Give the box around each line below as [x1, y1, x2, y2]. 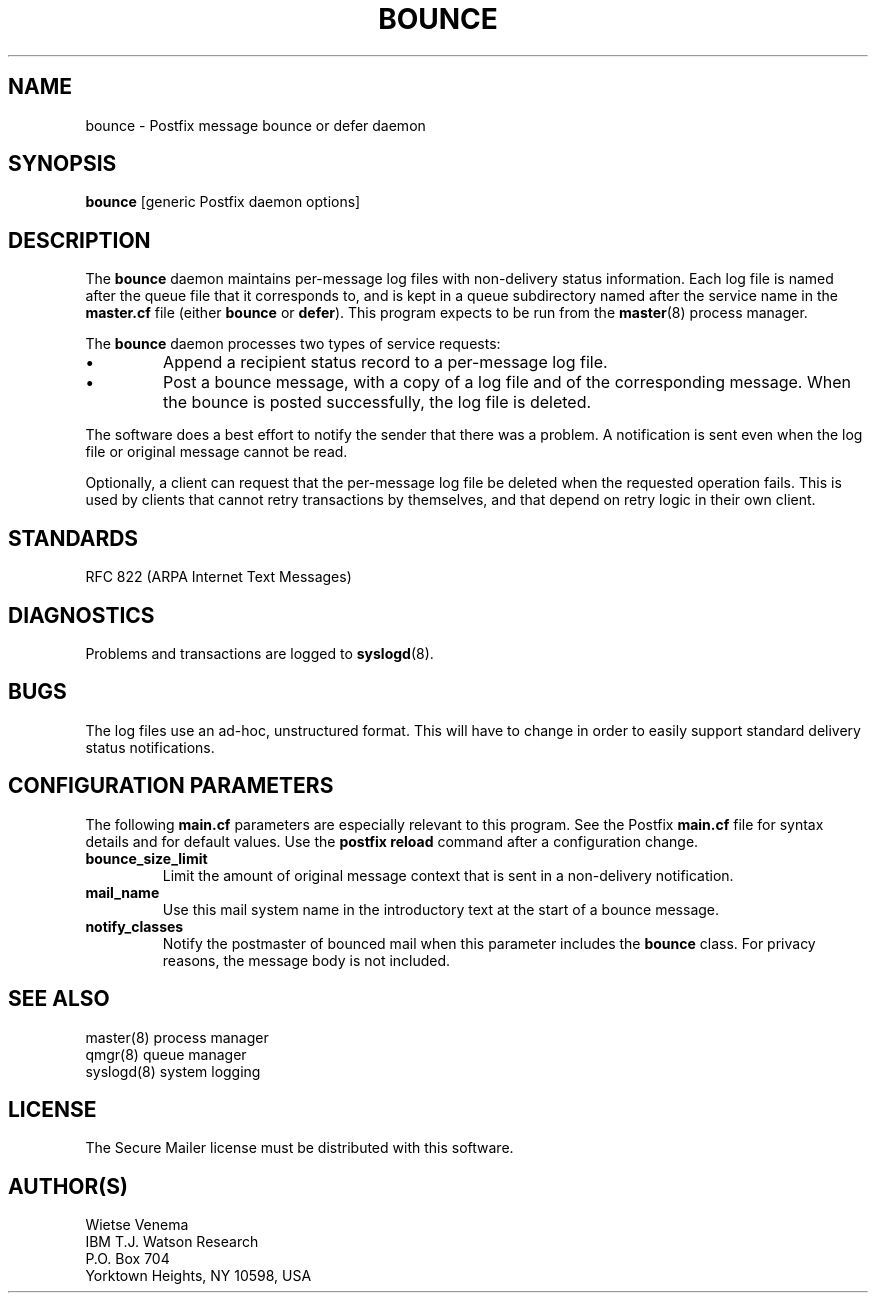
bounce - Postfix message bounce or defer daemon [85, 116, 426, 134]
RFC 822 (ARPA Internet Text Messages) [85, 568, 352, 586]
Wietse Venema [85, 1216, 189, 1234]
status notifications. [85, 738, 215, 756]
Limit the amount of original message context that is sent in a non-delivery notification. [162, 866, 734, 884]
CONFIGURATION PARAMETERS [8, 773, 334, 799]
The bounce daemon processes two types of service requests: [85, 335, 501, 353]
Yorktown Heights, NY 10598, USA [85, 1267, 312, 1285]
